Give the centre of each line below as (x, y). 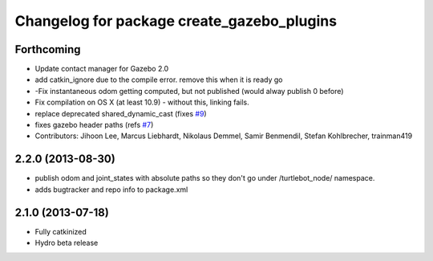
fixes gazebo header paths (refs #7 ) (94, 125)
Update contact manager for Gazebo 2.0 (102, 69)
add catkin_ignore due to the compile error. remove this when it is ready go (159, 80)
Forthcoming (48, 49)
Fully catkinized (61, 231)
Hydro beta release (67, 243)
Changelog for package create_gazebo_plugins (176, 21)
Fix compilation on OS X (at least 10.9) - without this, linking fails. (142, 102)
